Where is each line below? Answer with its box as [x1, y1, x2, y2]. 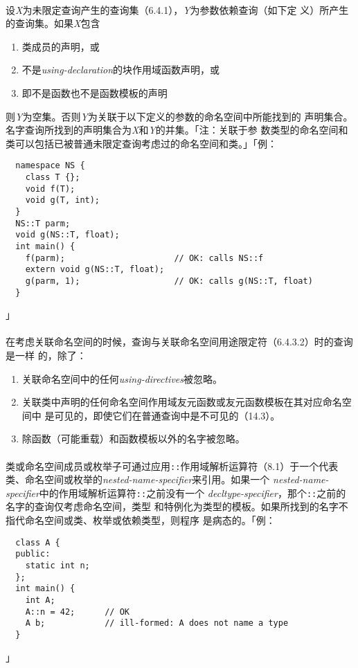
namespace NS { [15, 161, 85, 171]
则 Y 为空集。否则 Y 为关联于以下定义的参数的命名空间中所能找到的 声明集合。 [6, 109, 353, 123]
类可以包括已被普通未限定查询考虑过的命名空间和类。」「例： [6, 136, 277, 150]
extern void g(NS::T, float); [25, 264, 165, 275]
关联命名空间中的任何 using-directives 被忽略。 [21, 371, 223, 386]
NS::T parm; [15, 218, 71, 228]
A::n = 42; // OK [25, 606, 129, 617]
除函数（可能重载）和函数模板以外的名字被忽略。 [21, 431, 245, 446]
